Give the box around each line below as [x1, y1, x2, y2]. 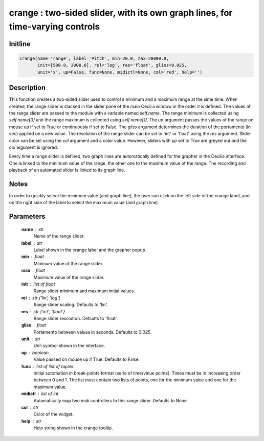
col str [21, 404, 39, 410]
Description [9, 84, 46, 92]
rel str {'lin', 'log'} [21, 295, 61, 301]
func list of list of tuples [21, 363, 74, 369]
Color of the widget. [33, 411, 74, 417]
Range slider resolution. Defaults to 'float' [33, 315, 117, 321]
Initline [9, 40, 31, 48]
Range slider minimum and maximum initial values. [33, 288, 135, 294]
